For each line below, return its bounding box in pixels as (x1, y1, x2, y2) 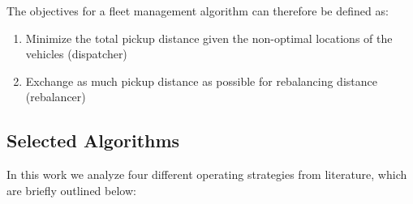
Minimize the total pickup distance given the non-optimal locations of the (25, 29, 393, 46)
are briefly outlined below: (6, 181, 136, 198)
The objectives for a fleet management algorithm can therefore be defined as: (6, 2, 389, 19)
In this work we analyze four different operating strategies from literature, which (6, 166, 407, 183)
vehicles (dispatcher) (25, 45, 127, 62)
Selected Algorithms (6, 128, 180, 153)
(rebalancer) (25, 88, 86, 105)
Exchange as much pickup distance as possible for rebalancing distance (25, 72, 377, 89)
